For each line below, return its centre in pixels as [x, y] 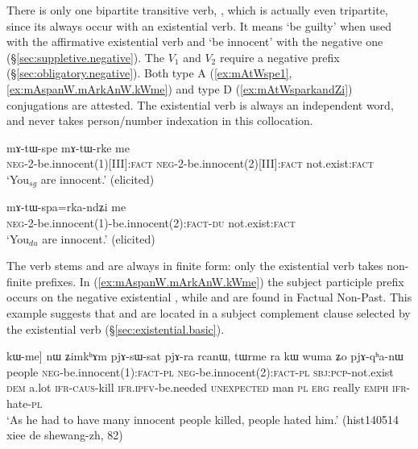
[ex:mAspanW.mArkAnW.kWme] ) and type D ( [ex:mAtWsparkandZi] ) [180, 88]
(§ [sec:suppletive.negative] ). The [85, 57]
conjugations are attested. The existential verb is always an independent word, [200, 104]
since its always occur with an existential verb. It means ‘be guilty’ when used [199, 25]
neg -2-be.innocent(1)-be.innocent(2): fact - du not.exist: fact [151, 222]
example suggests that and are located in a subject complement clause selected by [209, 312]
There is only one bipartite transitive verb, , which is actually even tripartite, [197, 10]
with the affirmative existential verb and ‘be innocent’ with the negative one [195, 42]
